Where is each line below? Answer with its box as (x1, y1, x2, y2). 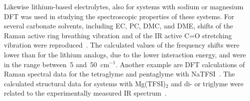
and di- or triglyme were (171, 78, 244, 88)
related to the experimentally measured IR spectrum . (4, 88, 167, 98)
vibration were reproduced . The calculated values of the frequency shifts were (4, 40, 240, 50)
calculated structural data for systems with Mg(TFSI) (4, 78, 166, 88)
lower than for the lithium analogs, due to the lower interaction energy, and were (4, 49, 246, 59)
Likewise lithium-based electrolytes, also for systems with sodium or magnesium (4, 1, 244, 11)
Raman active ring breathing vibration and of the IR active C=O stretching (4, 30, 232, 40)
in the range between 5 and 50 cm (4, 59, 110, 69)
